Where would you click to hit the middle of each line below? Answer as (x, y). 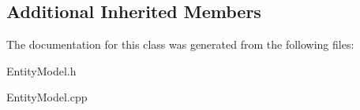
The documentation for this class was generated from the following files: (180, 44)
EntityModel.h (41, 70)
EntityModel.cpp (47, 97)
